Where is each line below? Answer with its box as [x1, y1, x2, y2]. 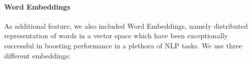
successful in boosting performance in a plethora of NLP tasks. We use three [4, 40, 242, 50]
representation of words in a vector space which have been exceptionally [4, 30, 228, 41]
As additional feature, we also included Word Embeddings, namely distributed [4, 20, 248, 31]
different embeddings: [4, 50, 71, 60]
